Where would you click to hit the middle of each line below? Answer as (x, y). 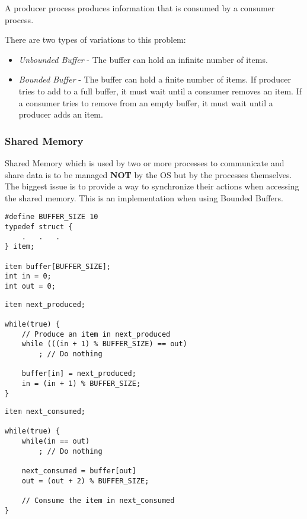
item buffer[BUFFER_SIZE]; (58, 266)
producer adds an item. (61, 114)
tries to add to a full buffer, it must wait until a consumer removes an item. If (160, 91)
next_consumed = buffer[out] (79, 471)
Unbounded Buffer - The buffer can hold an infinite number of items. (143, 59)
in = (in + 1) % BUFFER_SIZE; (81, 383)
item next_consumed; (45, 412)
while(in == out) (56, 442)
